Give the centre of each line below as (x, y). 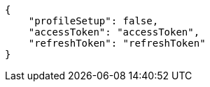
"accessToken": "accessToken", (114, 32)
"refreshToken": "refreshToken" (117, 43)
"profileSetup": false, (93, 21)
